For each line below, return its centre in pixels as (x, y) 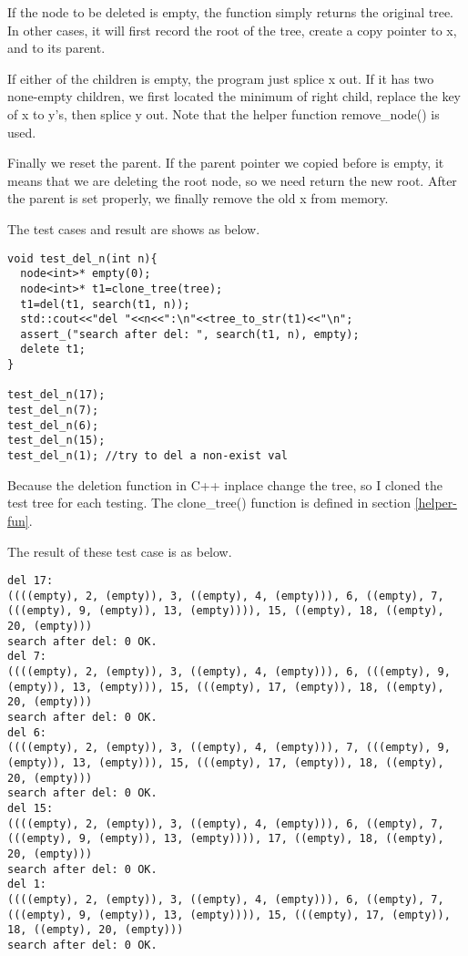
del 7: (27, 657)
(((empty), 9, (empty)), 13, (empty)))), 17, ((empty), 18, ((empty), (226, 839)
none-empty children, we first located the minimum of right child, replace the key (234, 96)
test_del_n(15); (56, 441)
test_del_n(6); (53, 425)
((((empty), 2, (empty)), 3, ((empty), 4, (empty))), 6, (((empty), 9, (229, 672)
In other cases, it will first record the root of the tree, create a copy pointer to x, (232, 30)
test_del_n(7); (53, 411)
